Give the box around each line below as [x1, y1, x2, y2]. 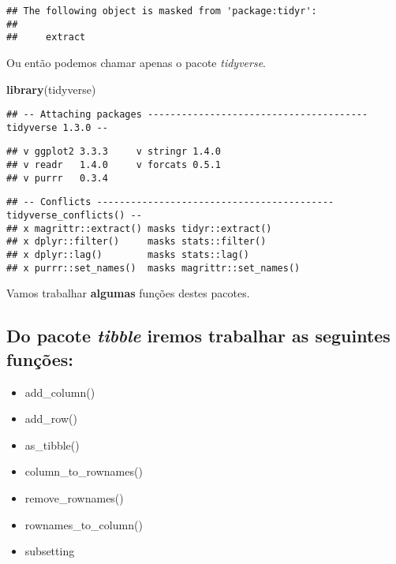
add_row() [24, 410, 77, 427]
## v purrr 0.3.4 [6, 172, 108, 184]
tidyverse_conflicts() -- [6, 210, 142, 222]
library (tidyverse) [6, 80, 96, 97]
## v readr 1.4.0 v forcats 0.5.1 [6, 159, 222, 171]
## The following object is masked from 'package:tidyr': [6, 6, 317, 17]
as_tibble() [24, 436, 80, 453]
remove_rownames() [24, 489, 124, 506]
